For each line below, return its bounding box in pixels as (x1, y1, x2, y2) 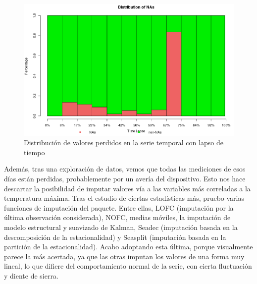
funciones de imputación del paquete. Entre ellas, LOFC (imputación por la (4, 202, 234, 213)
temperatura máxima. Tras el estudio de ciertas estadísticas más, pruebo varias (4, 193, 244, 203)
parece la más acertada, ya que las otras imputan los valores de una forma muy (4, 251, 245, 261)
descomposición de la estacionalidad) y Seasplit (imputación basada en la (4, 231, 226, 242)
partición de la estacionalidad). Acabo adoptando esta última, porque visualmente (4, 241, 253, 252)
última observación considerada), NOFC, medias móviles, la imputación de (4, 212, 231, 223)
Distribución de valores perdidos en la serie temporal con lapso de (24, 137, 223, 148)
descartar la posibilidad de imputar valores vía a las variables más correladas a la (4, 183, 251, 193)
